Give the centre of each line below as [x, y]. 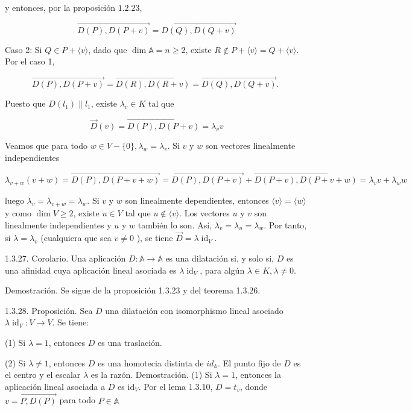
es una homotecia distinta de [151, 362]
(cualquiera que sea [76, 238]
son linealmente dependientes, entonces [197, 200]
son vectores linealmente [250, 146]
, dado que [108, 49]
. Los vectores [204, 213]
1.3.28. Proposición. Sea [49, 310]
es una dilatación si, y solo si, [220, 258]
